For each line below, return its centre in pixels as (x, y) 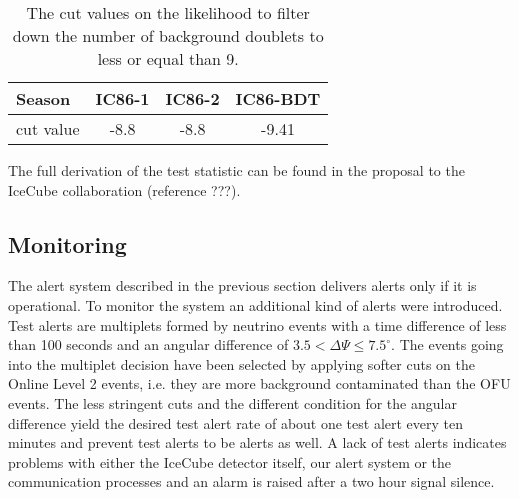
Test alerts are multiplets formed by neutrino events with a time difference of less (257, 324)
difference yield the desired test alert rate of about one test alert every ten (236, 422)
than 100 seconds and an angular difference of (148, 344)
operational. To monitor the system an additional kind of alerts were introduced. (255, 304)
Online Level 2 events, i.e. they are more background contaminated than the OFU (259, 383)
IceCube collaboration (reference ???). (124, 189)
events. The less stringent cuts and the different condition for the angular (232, 402)
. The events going (447, 344)
